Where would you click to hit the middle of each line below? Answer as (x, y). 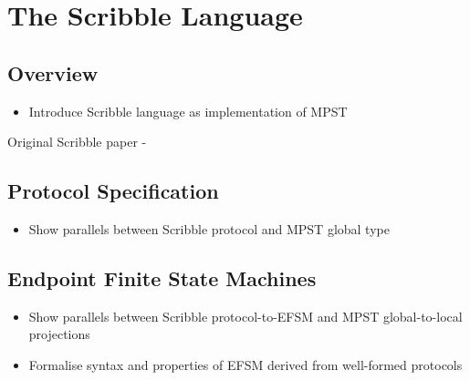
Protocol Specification (113, 191)
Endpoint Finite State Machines (162, 277)
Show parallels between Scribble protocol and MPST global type (209, 228)
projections (59, 334)
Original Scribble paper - (77, 142)
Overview (53, 72)
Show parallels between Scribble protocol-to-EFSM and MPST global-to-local (245, 316)
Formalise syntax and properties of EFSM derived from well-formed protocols (245, 364)
